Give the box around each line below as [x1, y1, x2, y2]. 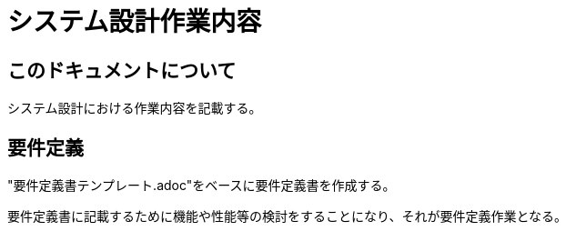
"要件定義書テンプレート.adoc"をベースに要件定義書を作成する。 [7, 177, 396, 194]
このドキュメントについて [7, 58, 237, 82]
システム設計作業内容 [7, 6, 262, 37]
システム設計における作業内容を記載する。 [7, 100, 262, 116]
